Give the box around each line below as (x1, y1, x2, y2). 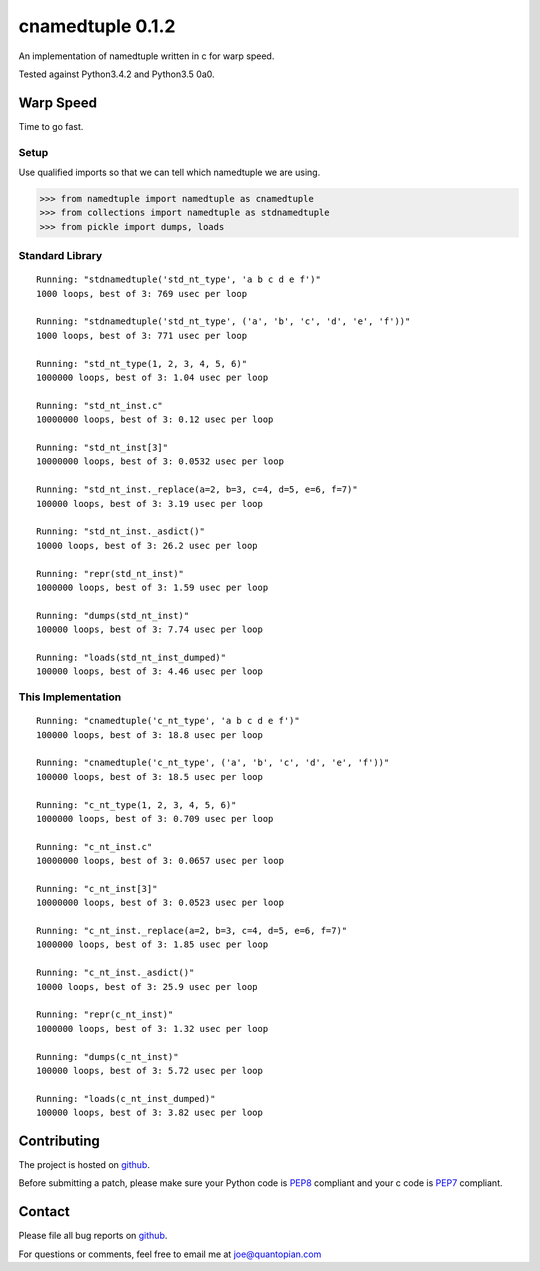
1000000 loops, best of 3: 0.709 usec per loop (36, 813, 274, 824)
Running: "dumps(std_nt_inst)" (36, 610, 190, 621)
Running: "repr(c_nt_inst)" (36, 1009, 174, 1020)
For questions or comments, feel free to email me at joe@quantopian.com (18, 1248, 322, 1260)
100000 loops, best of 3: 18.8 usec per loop (36, 729, 264, 740)
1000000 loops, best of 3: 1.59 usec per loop (36, 581, 269, 593)
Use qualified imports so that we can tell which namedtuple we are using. (18, 166, 321, 178)
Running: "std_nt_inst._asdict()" (36, 526, 205, 537)
